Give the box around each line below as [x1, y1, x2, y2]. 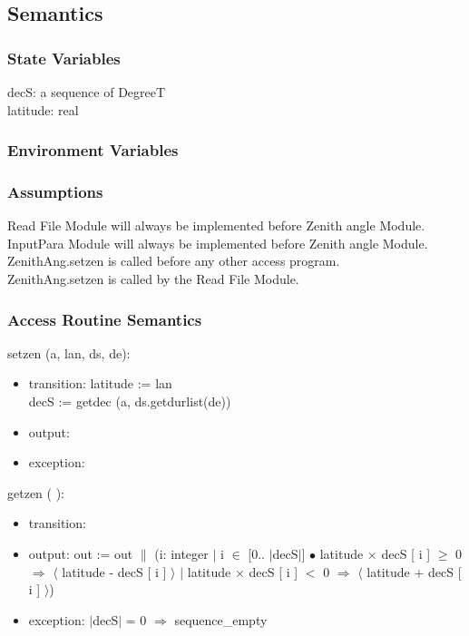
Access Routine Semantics [7, 308, 202, 330]
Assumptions [7, 180, 103, 202]
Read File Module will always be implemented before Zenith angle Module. [7, 216, 425, 235]
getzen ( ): [7, 483, 64, 502]
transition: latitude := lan [28, 374, 172, 393]
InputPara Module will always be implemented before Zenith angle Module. [7, 233, 428, 252]
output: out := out [28, 544, 133, 563]
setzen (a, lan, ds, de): [7, 343, 131, 362]
